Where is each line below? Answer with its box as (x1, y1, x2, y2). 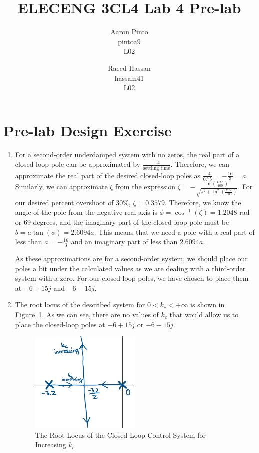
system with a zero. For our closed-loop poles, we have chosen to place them (15, 273, 249, 283)
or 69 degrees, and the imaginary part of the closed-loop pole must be (15, 217, 229, 227)
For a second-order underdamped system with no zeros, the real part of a (15, 149, 240, 159)
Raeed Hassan (108, 62, 151, 73)
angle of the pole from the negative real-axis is (15, 207, 157, 217)
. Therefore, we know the (165, 197, 241, 207)
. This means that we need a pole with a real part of (94, 226, 255, 237)
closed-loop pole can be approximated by (15, 159, 140, 169)
